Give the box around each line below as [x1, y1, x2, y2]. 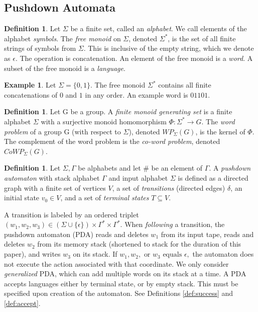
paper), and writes [4, 249, 61, 259]
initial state [4, 192, 40, 203]
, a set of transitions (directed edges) [112, 182, 225, 193]
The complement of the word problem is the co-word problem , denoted [4, 136, 220, 146]
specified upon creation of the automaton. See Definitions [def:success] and [4, 288, 233, 298]
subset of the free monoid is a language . [4, 62, 125, 73]
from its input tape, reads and [161, 228, 254, 239]
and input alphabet [108, 172, 168, 183]
